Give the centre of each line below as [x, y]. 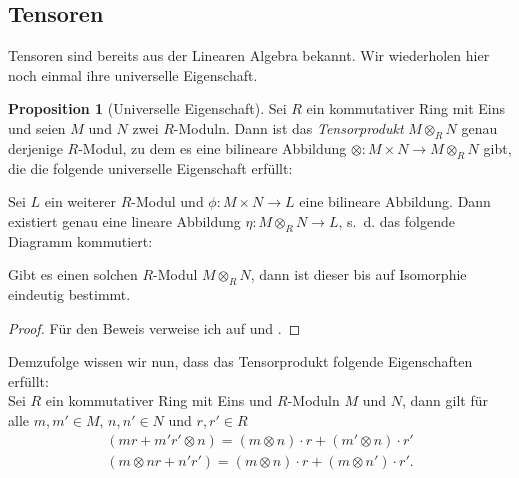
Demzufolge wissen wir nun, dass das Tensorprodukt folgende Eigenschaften [240, 361]
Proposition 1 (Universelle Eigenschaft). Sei [147, 108]
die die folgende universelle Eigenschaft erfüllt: [150, 167]
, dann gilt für [445, 400]
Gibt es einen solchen [73, 274]
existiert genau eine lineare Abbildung [124, 220]
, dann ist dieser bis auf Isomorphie [358, 274]
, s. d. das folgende [396, 220]
